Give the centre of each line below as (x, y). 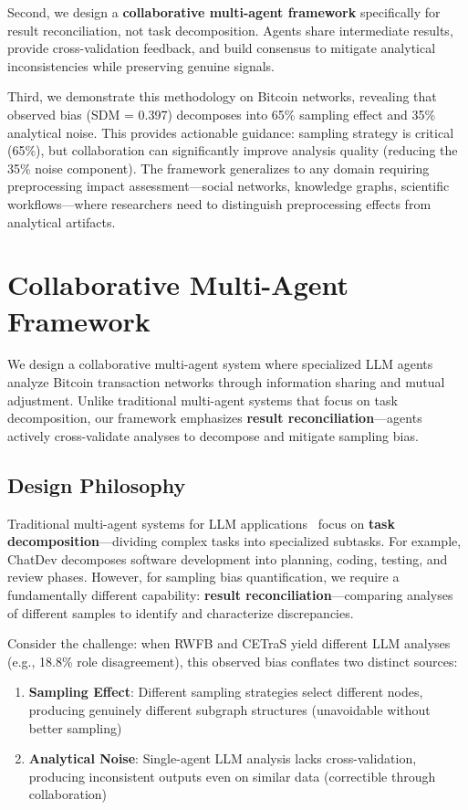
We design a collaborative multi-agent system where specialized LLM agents (220, 364)
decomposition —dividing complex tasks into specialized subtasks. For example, (234, 541)
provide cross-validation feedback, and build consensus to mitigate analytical (222, 48)
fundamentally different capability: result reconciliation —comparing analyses (230, 594)
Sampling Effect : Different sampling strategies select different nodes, (226, 692)
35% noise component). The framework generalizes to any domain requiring (218, 168)
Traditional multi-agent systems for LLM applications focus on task (201, 523)
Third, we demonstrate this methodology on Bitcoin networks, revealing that (222, 96)
